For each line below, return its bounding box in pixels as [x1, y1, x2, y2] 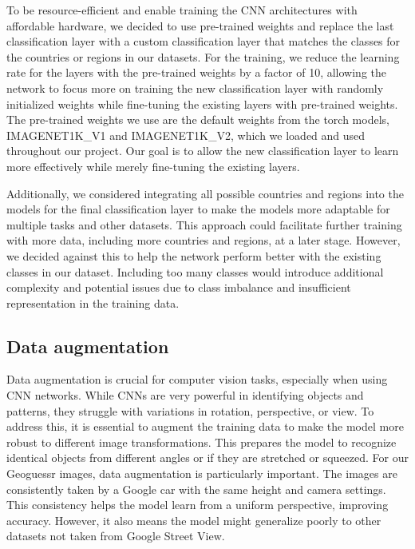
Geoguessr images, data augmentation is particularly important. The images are [6, 465, 397, 482]
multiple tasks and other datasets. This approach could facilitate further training [6, 216, 402, 233]
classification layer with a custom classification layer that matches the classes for [6, 33, 401, 50]
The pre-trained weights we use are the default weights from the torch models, [6, 111, 389, 128]
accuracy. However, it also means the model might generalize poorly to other [6, 511, 381, 528]
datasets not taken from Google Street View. [6, 527, 225, 544]
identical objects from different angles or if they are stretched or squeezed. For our [6, 449, 409, 466]
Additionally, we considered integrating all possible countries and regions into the [6, 185, 404, 201]
